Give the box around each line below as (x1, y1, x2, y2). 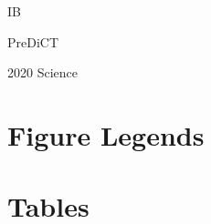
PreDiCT (7, 32, 59, 51)
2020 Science (7, 63, 78, 82)
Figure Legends (7, 116, 205, 153)
